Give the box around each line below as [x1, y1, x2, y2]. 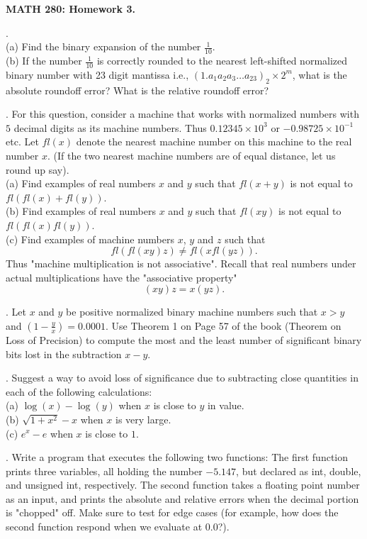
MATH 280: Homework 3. [6, 1, 135, 16]
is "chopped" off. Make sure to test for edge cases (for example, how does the [6, 505, 339, 520]
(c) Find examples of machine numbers [6, 231, 174, 246]
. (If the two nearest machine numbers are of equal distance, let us [47, 148, 336, 163]
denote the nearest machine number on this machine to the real [76, 134, 352, 149]
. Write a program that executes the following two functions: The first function [6, 450, 349, 465]
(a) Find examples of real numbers [6, 176, 156, 191]
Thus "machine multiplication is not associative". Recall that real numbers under [6, 256, 356, 271]
